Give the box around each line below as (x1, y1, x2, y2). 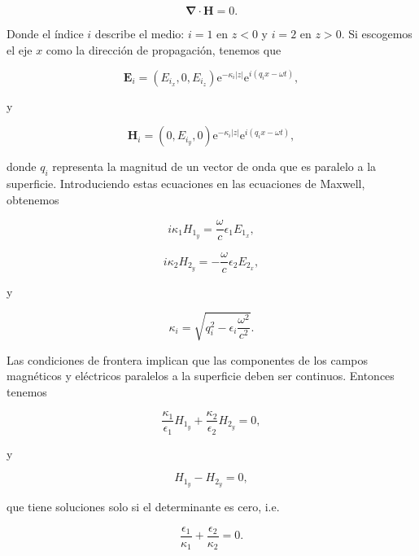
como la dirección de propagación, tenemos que (46, 41, 282, 58)
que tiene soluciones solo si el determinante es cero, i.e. (7, 498, 280, 515)
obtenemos (7, 190, 59, 208)
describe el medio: (94, 25, 185, 42)
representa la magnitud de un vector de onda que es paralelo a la (52, 158, 377, 175)
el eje (7, 41, 33, 58)
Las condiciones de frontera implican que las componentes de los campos (7, 351, 369, 368)
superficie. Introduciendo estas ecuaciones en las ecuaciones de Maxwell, (7, 175, 365, 192)
